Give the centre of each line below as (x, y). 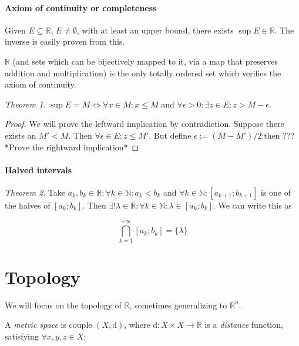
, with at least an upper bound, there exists (155, 30)
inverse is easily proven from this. (65, 41)
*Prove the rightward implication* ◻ (72, 147)
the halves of (28, 205)
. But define (170, 135)
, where (137, 325)
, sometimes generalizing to (178, 305)
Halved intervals (38, 169)
